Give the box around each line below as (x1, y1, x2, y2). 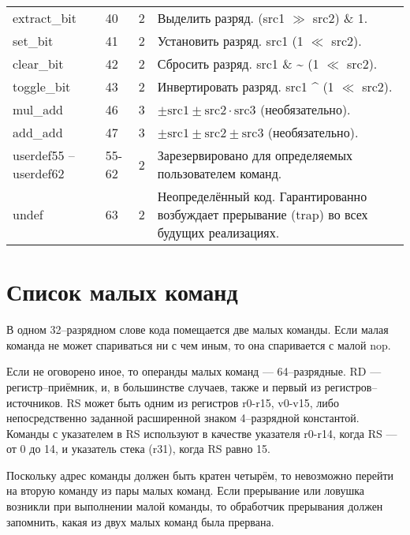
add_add (13, 123, 63, 141)
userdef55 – (13, 146, 75, 164)
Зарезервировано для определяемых (157, 146, 352, 164)
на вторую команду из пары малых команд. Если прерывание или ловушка (6, 482, 365, 499)
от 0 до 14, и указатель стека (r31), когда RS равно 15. (6, 440, 271, 457)
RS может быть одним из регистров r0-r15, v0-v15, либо (66, 394, 339, 410)
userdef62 (13, 164, 65, 182)
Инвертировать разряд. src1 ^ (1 (157, 77, 334, 95)
